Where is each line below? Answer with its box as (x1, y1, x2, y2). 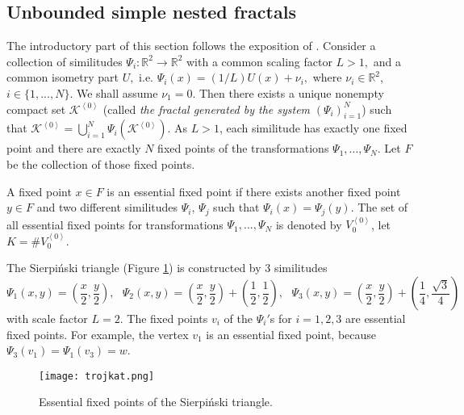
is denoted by (275, 216, 342, 233)
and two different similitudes (36, 199, 178, 216)
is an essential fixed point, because (206, 325, 377, 342)
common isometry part (6, 69, 119, 86)
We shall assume (76, 84, 158, 101)
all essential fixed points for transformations (6, 216, 224, 233)
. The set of (350, 199, 408, 216)
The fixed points (127, 310, 208, 327)
